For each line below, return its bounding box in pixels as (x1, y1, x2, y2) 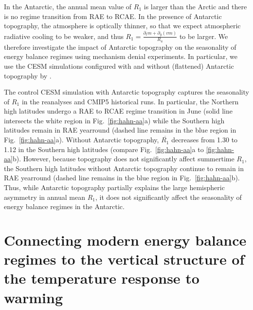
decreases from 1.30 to (171, 135, 238, 145)
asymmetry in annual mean (4, 192, 85, 202)
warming (4, 287, 63, 307)
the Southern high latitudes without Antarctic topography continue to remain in (4, 163, 244, 173)
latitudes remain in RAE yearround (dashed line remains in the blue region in (4, 125, 236, 135)
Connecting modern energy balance (4, 230, 247, 250)
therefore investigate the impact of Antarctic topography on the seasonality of (4, 41, 236, 52)
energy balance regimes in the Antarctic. (4, 201, 125, 212)
